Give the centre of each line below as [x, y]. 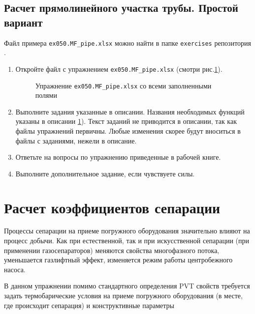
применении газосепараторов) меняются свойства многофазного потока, [112, 250]
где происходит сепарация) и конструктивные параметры [89, 305]
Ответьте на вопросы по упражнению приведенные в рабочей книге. [118, 157]
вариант [23, 22]
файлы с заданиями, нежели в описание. [76, 140]
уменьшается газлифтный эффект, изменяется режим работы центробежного [118, 260]
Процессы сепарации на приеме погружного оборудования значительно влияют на [127, 231]
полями [46, 95]
